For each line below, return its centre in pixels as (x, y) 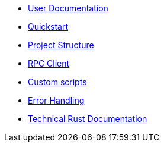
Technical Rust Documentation (88, 119)
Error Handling (56, 100)
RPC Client (49, 63)
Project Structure (61, 45)
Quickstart (48, 26)
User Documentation (68, 8)
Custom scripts (57, 82)
